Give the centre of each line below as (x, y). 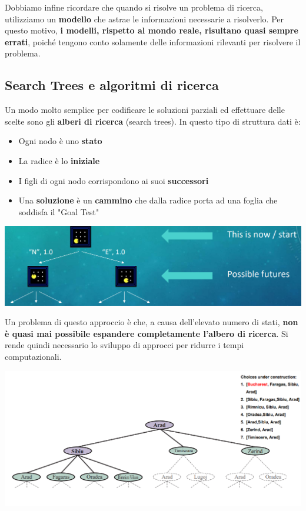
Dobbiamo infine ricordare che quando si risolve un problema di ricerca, (134, 7)
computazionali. (33, 357)
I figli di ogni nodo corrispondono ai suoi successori (114, 180)
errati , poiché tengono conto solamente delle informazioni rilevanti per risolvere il (153, 41)
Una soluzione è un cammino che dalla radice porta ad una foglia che (148, 200)
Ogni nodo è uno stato (60, 141)
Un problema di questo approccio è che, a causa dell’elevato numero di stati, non (152, 322)
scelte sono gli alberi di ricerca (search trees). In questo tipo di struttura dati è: (153, 121)
